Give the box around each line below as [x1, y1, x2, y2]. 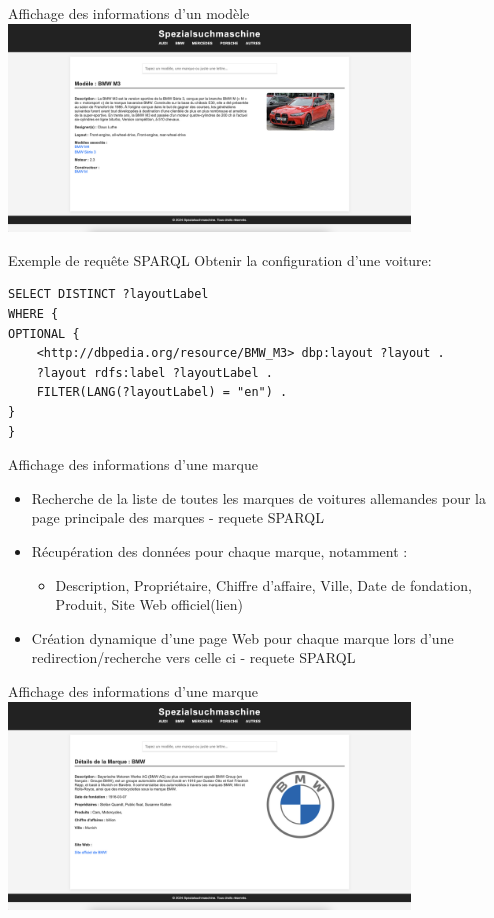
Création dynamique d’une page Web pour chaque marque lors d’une [31, 627, 454, 648]
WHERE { [8, 307, 59, 322]
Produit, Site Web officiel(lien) [55, 594, 243, 615]
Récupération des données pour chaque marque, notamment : [31, 540, 408, 561]
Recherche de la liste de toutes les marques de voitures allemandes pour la [31, 487, 486, 508]
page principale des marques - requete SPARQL [31, 507, 324, 528]
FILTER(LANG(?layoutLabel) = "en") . [36, 385, 288, 400]
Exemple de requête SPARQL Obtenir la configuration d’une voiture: [8, 249, 432, 270]
